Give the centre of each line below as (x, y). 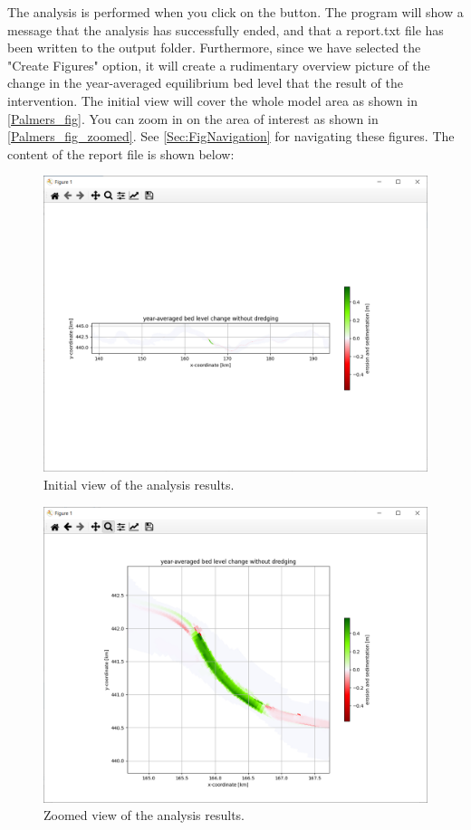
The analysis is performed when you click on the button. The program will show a (235, 12)
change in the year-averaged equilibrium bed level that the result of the (205, 83)
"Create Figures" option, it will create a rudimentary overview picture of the (219, 65)
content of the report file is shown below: (121, 153)
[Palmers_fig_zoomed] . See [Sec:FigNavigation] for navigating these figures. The (231, 136)
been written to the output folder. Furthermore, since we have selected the (214, 48)
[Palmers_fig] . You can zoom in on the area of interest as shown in (193, 118)
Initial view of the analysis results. (139, 485)
